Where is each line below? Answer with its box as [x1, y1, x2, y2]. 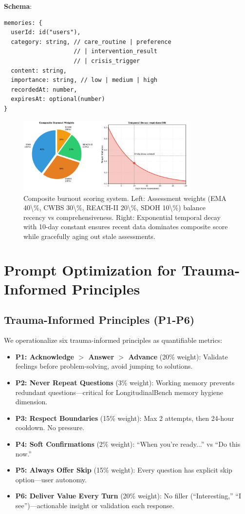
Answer [88, 351, 114, 361]
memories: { [4, 19, 42, 26]
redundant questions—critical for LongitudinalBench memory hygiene [15, 387, 223, 397]
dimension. [15, 396, 48, 407]
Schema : [4, 1, 32, 11]
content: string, [11, 67, 67, 74]
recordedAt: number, [11, 86, 77, 93]
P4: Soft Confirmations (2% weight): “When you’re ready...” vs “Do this [15, 439, 241, 449]
